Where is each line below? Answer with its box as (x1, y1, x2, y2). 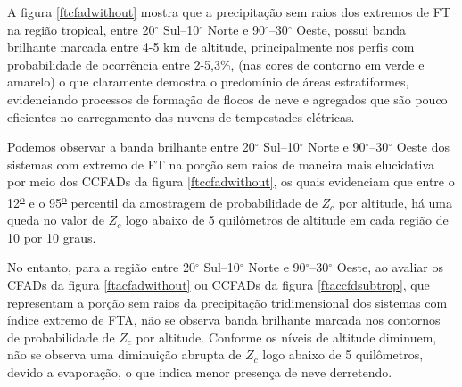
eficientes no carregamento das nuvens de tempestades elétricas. (7, 107, 355, 126)
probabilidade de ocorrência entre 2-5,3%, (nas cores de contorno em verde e (7, 54, 425, 73)
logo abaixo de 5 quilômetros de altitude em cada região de (125, 210, 449, 229)
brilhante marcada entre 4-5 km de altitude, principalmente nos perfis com (7, 37, 415, 56)
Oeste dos (396, 137, 450, 156)
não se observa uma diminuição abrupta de (7, 345, 242, 364)
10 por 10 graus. (7, 227, 96, 246)
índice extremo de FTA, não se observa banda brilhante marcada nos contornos (7, 310, 441, 329)
